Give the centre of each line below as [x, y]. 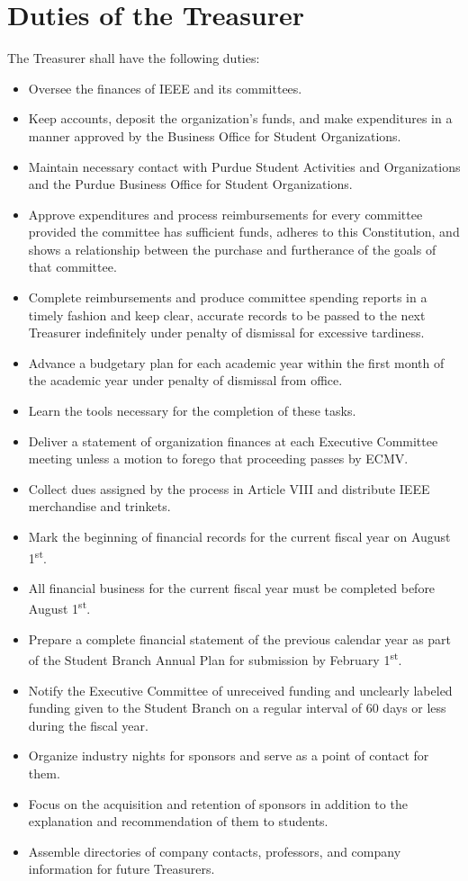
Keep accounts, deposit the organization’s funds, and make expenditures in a [240, 118]
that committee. [72, 267]
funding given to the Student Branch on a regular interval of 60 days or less [237, 708]
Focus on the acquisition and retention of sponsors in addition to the [218, 803]
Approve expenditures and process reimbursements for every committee [225, 214]
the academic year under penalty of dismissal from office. [185, 380]
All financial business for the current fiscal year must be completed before [232, 587]
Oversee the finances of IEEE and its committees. [165, 88]
